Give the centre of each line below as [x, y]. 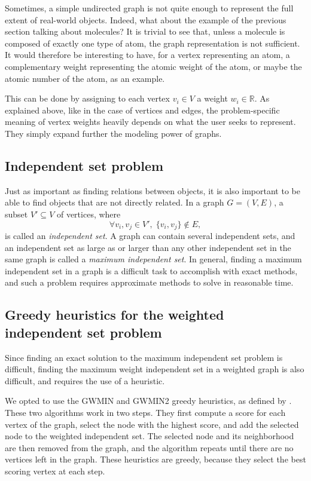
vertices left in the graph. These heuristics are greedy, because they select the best [155, 459]
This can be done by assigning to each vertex [87, 98]
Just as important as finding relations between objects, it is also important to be [153, 190]
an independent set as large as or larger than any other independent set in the [148, 247]
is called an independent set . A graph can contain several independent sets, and [150, 235]
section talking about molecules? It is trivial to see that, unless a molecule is [145, 31]
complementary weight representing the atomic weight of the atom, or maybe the [153, 66]
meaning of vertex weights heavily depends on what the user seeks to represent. [150, 122]
